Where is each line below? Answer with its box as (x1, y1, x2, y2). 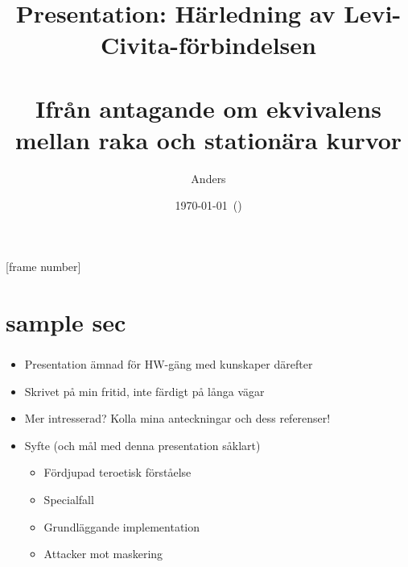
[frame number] (6, 258, 81, 275)
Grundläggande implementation (43, 518, 200, 535)
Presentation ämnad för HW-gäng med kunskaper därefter (24, 355, 313, 372)
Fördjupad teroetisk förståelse (43, 464, 192, 481)
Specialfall (43, 490, 94, 507)
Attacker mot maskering (43, 545, 163, 562)
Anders (191, 169, 226, 186)
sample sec (6, 305, 126, 338)
